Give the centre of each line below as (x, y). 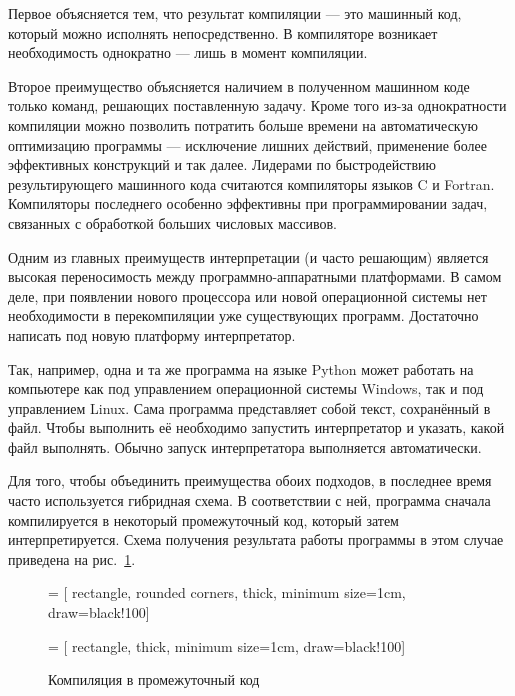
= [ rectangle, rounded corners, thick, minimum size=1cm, (227, 592)
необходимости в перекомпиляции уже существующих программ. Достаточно (243, 315)
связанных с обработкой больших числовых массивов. (172, 222)
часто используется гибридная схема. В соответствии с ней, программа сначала (249, 500)
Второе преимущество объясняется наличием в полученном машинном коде (239, 85)
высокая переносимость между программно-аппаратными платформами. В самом (255, 276)
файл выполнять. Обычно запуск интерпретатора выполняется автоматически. (245, 446)
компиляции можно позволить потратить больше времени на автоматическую (243, 124)
